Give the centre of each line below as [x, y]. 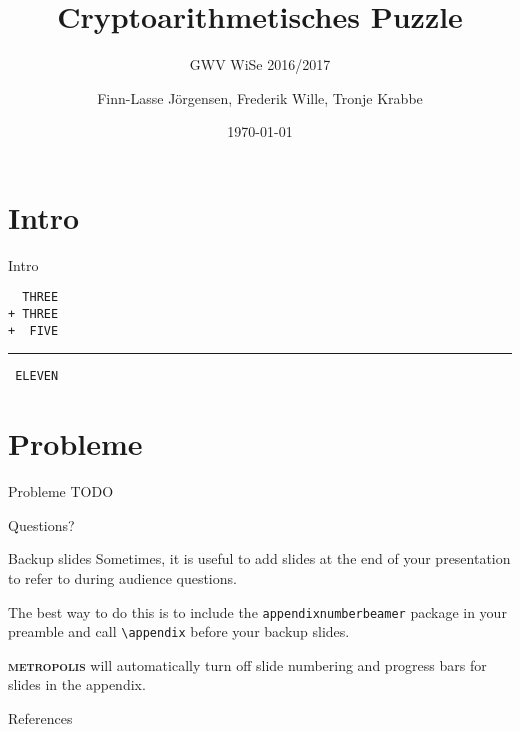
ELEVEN [37, 376]
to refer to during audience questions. [122, 577]
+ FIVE [33, 330]
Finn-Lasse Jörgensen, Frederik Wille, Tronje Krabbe [260, 97]
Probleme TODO [61, 491]
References [40, 718]
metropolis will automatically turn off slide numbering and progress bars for [247, 664]
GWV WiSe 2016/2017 [260, 64]
